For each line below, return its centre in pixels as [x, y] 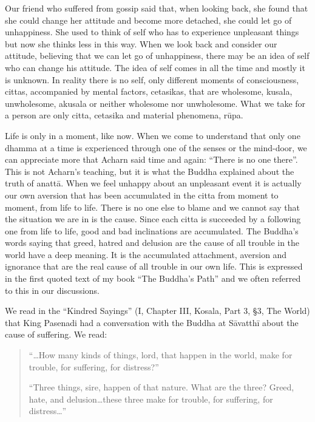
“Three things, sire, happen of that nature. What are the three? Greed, [161, 387]
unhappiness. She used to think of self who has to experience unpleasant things [152, 32]
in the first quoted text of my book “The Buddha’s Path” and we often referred [153, 278]
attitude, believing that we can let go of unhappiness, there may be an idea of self [157, 56]
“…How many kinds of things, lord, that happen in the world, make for [161, 355]
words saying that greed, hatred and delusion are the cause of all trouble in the [152, 243]
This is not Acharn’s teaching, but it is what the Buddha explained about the [150, 171]
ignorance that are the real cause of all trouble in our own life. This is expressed [154, 266]
